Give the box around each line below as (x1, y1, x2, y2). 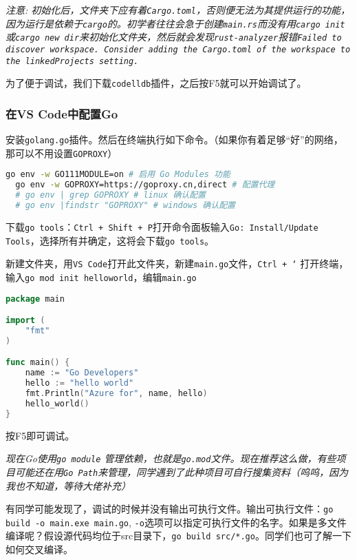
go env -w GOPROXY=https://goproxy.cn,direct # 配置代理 (15, 180, 275, 190)
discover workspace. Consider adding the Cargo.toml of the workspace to (6, 44, 351, 54)
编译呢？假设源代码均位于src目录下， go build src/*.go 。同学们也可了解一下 (6, 528, 351, 543)
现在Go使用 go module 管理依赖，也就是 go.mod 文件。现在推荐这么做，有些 (6, 451, 336, 466)
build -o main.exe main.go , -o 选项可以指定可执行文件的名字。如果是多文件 (6, 515, 347, 529)
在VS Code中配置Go (6, 105, 118, 122)
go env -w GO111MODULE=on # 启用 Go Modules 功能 (6, 169, 230, 180)
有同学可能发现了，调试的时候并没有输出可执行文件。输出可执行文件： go (6, 501, 334, 516)
